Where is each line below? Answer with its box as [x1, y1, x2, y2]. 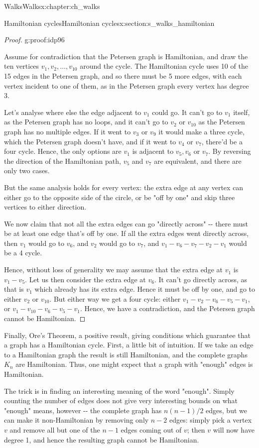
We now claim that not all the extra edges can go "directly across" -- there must [4, 218, 248, 228]
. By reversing [208, 146, 251, 156]
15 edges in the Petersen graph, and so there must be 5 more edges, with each [4, 70, 242, 81]
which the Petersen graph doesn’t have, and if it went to [4, 136, 176, 146]
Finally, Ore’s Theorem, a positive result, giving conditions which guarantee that [4, 330, 251, 340]
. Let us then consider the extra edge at [25, 274, 146, 284]
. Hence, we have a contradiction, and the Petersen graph [80, 303, 255, 314]
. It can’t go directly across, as [154, 274, 248, 284]
